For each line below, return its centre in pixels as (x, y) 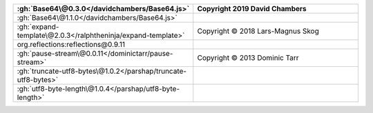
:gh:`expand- (38, 27)
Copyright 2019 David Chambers (252, 9)
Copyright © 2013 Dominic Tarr (248, 58)
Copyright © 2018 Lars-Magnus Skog (258, 31)
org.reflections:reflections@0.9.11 (71, 44)
